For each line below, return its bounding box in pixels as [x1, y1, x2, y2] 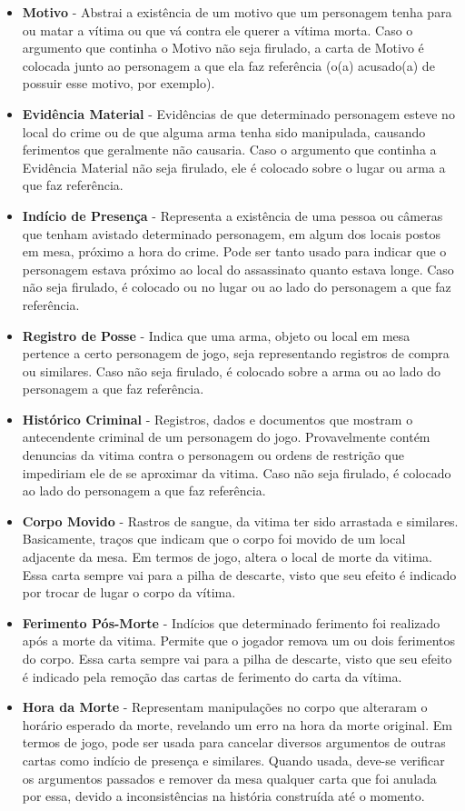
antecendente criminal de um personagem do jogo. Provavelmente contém [22, 427, 430, 446]
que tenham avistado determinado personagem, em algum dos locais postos [22, 224, 440, 243]
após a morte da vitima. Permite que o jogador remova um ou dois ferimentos [22, 631, 455, 650]
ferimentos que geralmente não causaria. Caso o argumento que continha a [22, 140, 437, 159]
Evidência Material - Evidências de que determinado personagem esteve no [22, 104, 455, 123]
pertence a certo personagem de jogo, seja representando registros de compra [22, 344, 450, 363]
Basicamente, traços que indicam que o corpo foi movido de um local [22, 529, 406, 548]
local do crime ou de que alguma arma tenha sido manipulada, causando [22, 122, 426, 141]
